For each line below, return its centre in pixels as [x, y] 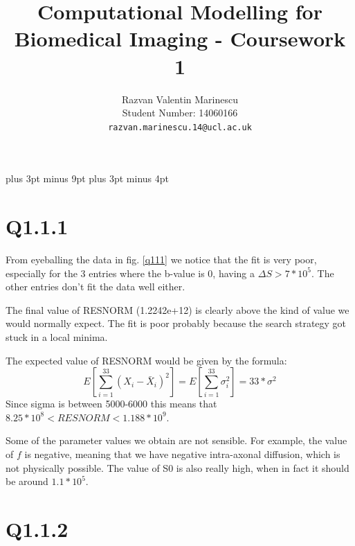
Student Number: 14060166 [180, 113]
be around [27, 481]
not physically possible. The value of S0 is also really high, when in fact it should [177, 467]
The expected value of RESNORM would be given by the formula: [146, 360]
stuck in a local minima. [57, 337]
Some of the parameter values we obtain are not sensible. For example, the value [176, 440]
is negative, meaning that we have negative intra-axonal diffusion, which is [182, 454]
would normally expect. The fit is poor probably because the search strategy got [176, 323]
